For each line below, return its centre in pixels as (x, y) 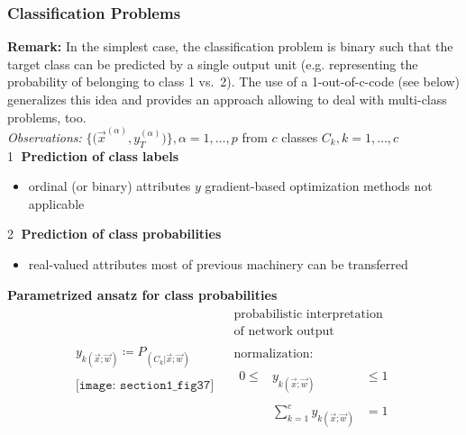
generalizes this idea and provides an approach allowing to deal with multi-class (227, 99)
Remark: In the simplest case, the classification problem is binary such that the (230, 46)
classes (300, 136)
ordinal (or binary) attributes (110, 186)
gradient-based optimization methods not (319, 186)
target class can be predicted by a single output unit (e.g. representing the (213, 63)
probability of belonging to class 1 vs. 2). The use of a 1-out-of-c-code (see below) (234, 82)
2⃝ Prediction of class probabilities (114, 234)
